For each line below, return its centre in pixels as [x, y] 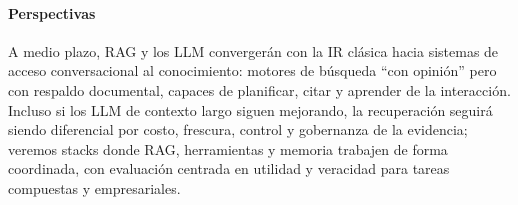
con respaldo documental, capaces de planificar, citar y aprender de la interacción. [259, 89]
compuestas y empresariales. [94, 187]
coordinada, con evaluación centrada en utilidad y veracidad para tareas [229, 168]
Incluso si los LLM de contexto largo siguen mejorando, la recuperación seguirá [250, 109]
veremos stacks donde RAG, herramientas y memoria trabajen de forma [228, 148]
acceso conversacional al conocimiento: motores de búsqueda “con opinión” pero [252, 70]
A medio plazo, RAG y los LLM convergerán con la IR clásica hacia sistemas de [253, 50]
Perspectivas [52, 12]
